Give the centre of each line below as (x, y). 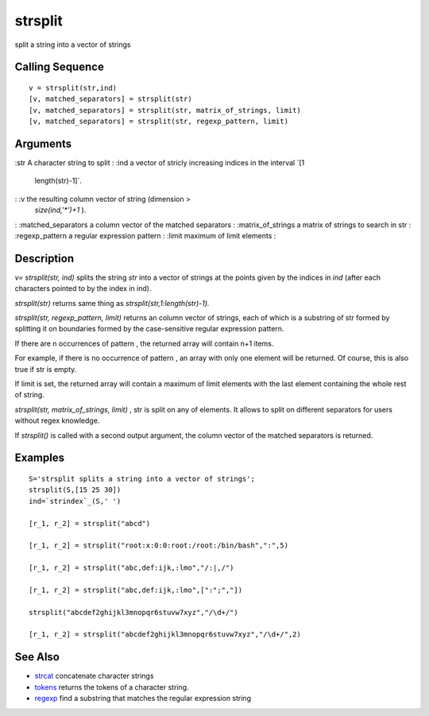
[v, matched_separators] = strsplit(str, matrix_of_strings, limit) (165, 110)
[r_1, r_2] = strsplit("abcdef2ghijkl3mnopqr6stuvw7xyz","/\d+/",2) (165, 635)
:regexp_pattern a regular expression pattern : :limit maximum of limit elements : (145, 235)
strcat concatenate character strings (94, 676)
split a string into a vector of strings (73, 45)
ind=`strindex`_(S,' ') (75, 501)
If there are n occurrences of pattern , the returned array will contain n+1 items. (144, 343)
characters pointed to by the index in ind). (83, 288)
